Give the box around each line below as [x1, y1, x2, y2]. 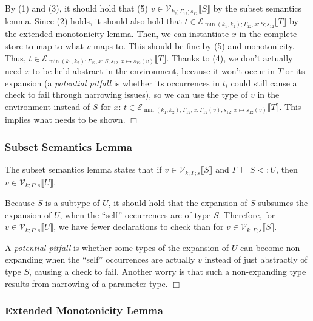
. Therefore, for [218, 208, 275, 221]
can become [240, 241, 284, 254]
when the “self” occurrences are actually [45, 253, 195, 266]
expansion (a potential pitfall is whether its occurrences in [5, 76, 220, 89]
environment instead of [5, 100, 90, 112]
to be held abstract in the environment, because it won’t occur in [32, 64, 275, 77]
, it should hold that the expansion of [108, 196, 247, 209]
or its [285, 64, 305, 77]
